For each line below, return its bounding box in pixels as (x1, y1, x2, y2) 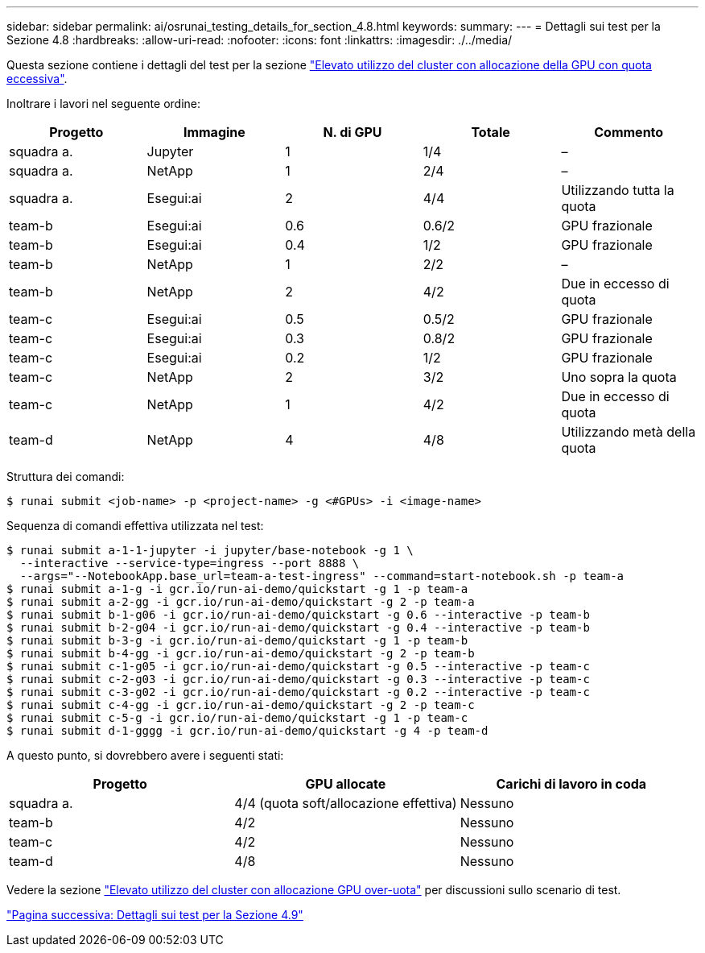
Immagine (183, 124, 245, 140)
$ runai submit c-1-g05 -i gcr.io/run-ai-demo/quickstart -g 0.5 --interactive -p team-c (6, 660, 590, 673)
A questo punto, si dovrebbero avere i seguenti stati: (6, 748, 284, 762)
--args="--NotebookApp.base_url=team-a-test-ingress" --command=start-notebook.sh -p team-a (19, 570, 625, 582)
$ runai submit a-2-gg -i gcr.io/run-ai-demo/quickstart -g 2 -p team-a (6, 595, 475, 608)
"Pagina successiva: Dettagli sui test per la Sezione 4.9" (6, 908, 303, 922)
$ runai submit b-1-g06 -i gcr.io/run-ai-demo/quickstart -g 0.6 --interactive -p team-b (6, 608, 590, 621)
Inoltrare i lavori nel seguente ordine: (6, 97, 200, 110)
